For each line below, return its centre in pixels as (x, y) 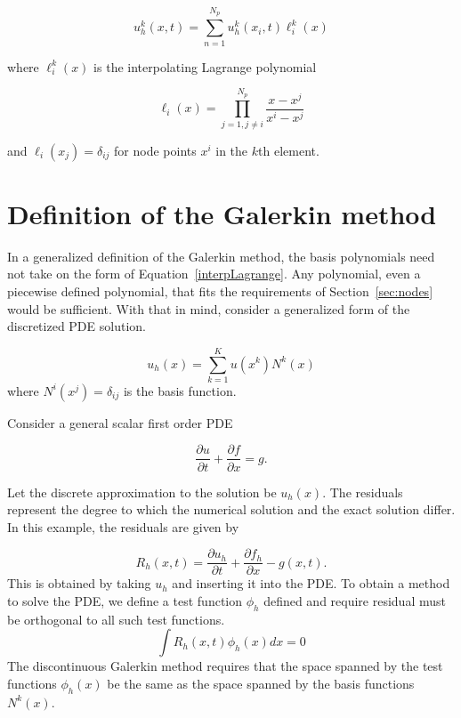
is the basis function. (180, 390)
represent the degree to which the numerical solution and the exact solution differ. (231, 509)
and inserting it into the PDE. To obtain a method (311, 583)
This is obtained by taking (79, 583)
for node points (155, 150)
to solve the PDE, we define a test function (125, 600)
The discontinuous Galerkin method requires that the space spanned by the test (225, 666)
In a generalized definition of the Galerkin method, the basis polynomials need (221, 256)
